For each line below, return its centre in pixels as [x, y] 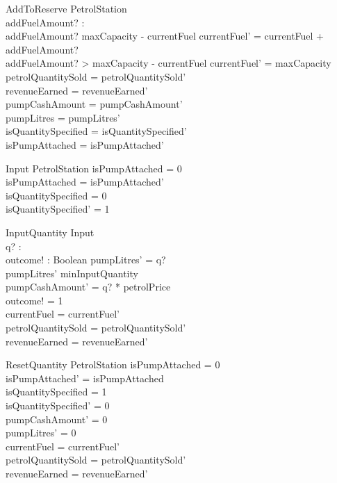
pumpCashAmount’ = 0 [57, 419]
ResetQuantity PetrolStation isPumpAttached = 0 [113, 365]
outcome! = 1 [34, 300]
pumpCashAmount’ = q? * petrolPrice [88, 287]
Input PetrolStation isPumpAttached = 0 [94, 168]
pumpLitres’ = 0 [41, 433]
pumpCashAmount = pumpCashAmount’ [94, 104]
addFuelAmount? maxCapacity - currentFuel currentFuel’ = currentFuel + [165, 36]
